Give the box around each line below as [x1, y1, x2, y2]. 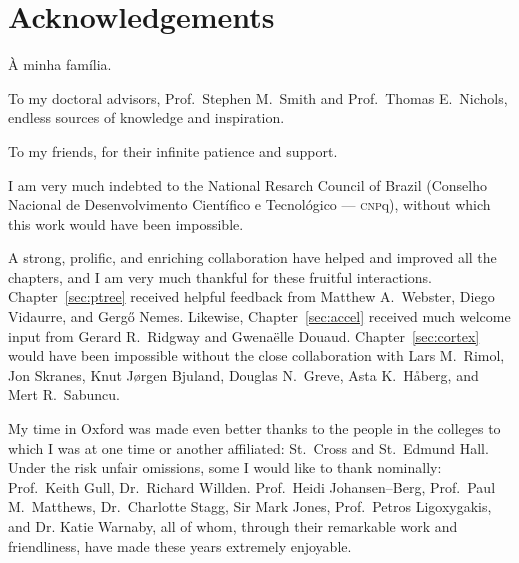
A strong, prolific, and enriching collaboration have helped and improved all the [8, 247, 497, 268]
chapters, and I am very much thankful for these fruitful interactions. [8, 266, 432, 287]
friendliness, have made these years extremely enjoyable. [8, 535, 352, 556]
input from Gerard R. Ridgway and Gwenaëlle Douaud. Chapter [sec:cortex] [8, 325, 480, 346]
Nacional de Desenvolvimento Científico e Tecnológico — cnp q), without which [8, 194, 491, 215]
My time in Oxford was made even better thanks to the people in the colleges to [8, 418, 501, 439]
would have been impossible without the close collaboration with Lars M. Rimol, [8, 345, 505, 366]
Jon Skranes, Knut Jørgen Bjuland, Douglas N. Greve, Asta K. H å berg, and [8, 364, 479, 385]
